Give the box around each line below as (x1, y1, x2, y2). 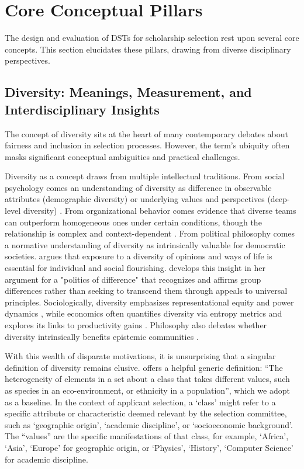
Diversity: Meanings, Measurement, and (5, 83, 252, 101)
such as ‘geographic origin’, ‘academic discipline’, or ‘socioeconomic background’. (5, 418, 293, 430)
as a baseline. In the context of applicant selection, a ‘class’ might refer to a (5, 395, 276, 408)
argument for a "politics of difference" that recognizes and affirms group (5, 273, 261, 285)
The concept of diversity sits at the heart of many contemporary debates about (5, 127, 289, 140)
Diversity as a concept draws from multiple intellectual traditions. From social (5, 170, 285, 182)
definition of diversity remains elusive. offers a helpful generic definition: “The (5, 361, 283, 373)
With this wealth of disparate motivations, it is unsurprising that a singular (5, 350, 276, 362)
